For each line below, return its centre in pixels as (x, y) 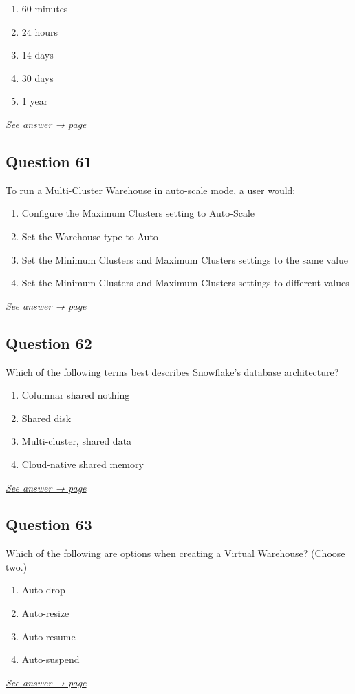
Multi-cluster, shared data (77, 441)
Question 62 (49, 343)
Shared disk (46, 418)
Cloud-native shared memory (83, 464)
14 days (37, 55)
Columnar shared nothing (76, 395)
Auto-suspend (51, 659)
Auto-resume (49, 636)
